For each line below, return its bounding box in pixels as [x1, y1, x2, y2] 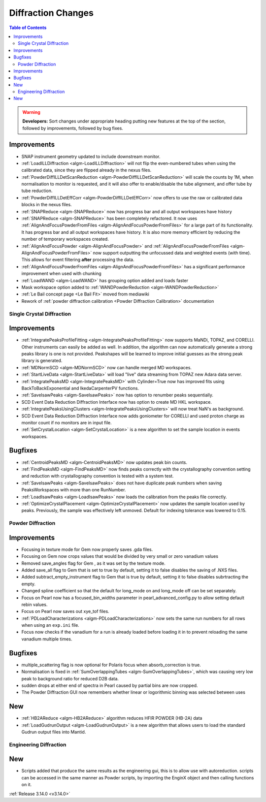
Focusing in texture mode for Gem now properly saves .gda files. [21, 546, 153, 552]
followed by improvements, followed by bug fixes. [22, 125, 123, 131]
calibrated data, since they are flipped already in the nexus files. [21, 167, 152, 173]
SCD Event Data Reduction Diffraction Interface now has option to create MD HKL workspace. [21, 399, 212, 405]
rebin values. [21, 601, 48, 608]
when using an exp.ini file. [21, 622, 80, 628]
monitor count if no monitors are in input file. [21, 419, 112, 425]
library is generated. [21, 357, 63, 364]
